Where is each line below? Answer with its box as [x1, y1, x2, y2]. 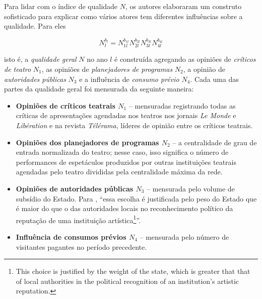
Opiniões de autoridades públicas [16, 183, 134, 193]
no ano [87, 54, 108, 64]
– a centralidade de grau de [172, 137, 257, 147]
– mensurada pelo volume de [147, 183, 235, 193]
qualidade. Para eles [4, 21, 66, 31]
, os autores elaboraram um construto [125, 1, 242, 11]
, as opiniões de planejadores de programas [41, 64, 173, 74]
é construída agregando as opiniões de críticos [114, 54, 256, 64]
